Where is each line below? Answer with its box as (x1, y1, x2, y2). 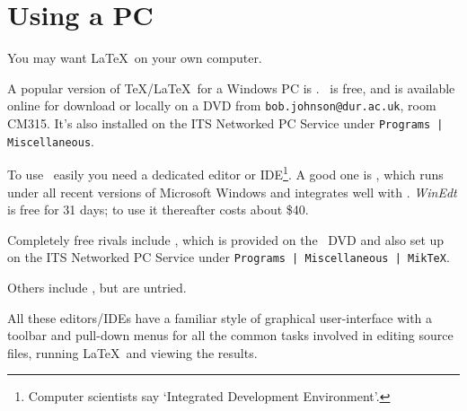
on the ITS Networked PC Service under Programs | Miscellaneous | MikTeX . (7, 248, 450, 267)
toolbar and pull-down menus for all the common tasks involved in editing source (7, 326, 454, 345)
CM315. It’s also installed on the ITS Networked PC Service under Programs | (7, 113, 444, 132)
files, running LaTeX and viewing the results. (7, 343, 258, 362)
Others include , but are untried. (7, 277, 187, 296)
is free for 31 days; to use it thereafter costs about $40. (7, 200, 309, 219)
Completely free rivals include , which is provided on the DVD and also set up (7, 230, 445, 249)
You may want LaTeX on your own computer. (7, 48, 262, 67)
